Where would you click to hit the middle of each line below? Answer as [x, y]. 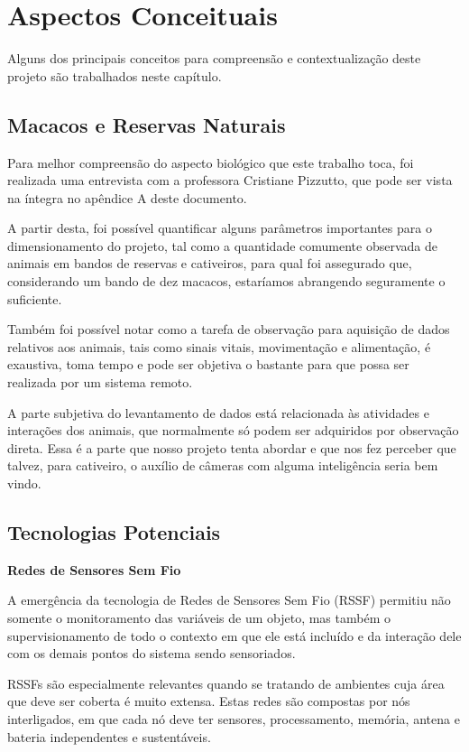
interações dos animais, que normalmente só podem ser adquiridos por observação [233, 430]
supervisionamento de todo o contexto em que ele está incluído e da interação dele [234, 635]
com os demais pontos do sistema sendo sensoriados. [152, 653]
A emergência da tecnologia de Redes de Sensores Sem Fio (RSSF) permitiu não [229, 600]
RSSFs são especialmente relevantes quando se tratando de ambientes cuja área [226, 683]
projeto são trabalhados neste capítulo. [115, 75]
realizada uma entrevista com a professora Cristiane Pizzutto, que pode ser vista [230, 180]
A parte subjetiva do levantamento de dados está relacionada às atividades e [218, 412]
